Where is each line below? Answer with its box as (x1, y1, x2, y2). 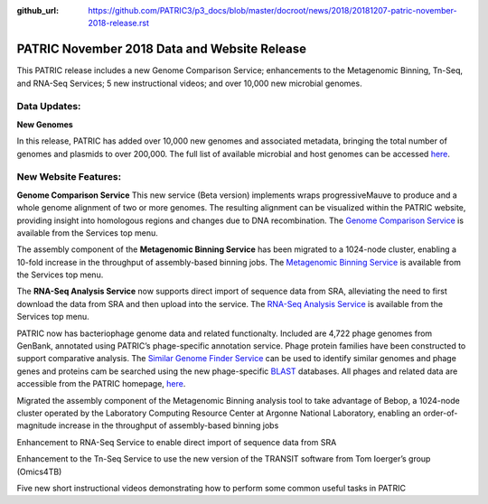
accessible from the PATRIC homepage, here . (16, 378, 186, 389)
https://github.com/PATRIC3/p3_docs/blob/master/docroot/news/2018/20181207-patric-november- (88, 5, 457, 15)
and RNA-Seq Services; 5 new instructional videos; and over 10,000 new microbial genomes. (16, 78, 362, 89)
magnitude (16, 420, 57, 431)
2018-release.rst (88, 18, 149, 29)
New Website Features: (16, 171, 122, 183)
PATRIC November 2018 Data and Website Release (16, 42, 307, 57)
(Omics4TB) (16, 466, 62, 477)
